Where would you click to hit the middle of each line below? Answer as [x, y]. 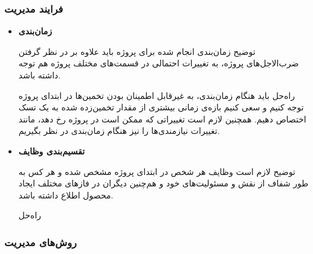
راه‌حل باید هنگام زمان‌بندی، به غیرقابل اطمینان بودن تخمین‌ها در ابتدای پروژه [156, 95]
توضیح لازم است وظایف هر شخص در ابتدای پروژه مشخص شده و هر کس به [157, 171]
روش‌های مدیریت [40, 242]
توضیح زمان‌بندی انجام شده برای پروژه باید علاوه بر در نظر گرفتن [137, 51]
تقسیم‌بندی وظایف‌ [52, 151]
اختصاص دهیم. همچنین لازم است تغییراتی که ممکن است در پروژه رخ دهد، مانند [162, 119]
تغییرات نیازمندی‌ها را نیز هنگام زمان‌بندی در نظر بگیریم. [119, 131]
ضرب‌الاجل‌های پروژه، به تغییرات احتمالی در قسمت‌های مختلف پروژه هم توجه [159, 63]
